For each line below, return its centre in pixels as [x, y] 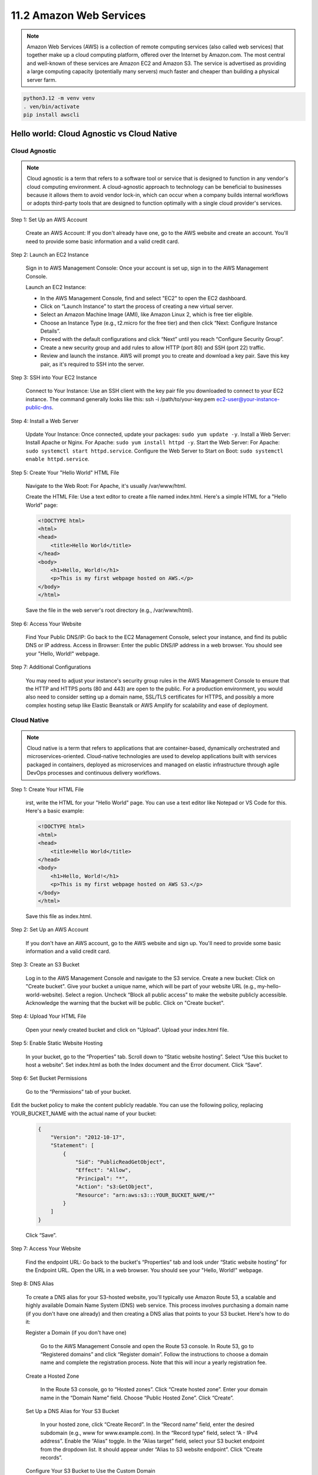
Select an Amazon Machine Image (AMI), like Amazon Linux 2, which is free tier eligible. [147, 314]
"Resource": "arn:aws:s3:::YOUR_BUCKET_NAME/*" [145, 1195]
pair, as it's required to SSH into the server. [92, 364]
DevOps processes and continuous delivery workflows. [94, 773]
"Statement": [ [72, 1145]
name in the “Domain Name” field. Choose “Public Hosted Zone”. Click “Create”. [137, 1398]
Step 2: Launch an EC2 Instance [50, 254]
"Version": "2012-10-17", [88, 1137]
